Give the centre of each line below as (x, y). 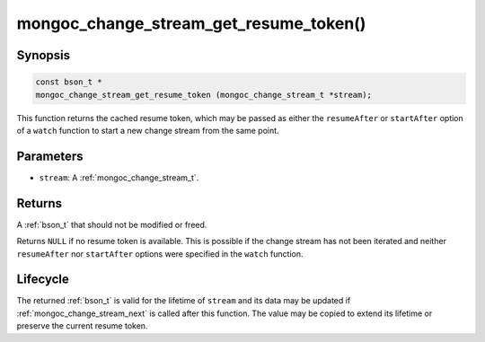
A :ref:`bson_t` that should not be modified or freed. (112, 224)
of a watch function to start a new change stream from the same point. (148, 130)
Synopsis (44, 55)
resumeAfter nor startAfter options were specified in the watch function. (160, 254)
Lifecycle (43, 280)
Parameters (50, 156)
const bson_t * (69, 82)
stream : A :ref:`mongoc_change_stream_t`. (119, 177)
